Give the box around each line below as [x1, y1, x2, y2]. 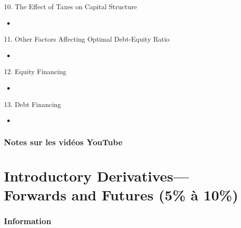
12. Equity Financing [4, 66, 66, 76]
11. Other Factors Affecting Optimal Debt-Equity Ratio [4, 34, 170, 44]
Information [4, 215, 51, 227]
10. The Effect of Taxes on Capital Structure [4, 1, 137, 11]
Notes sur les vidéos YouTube [4, 136, 123, 148]
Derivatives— [96, 166, 189, 185]
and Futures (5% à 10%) [71, 184, 239, 204]
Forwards [4, 184, 66, 204]
